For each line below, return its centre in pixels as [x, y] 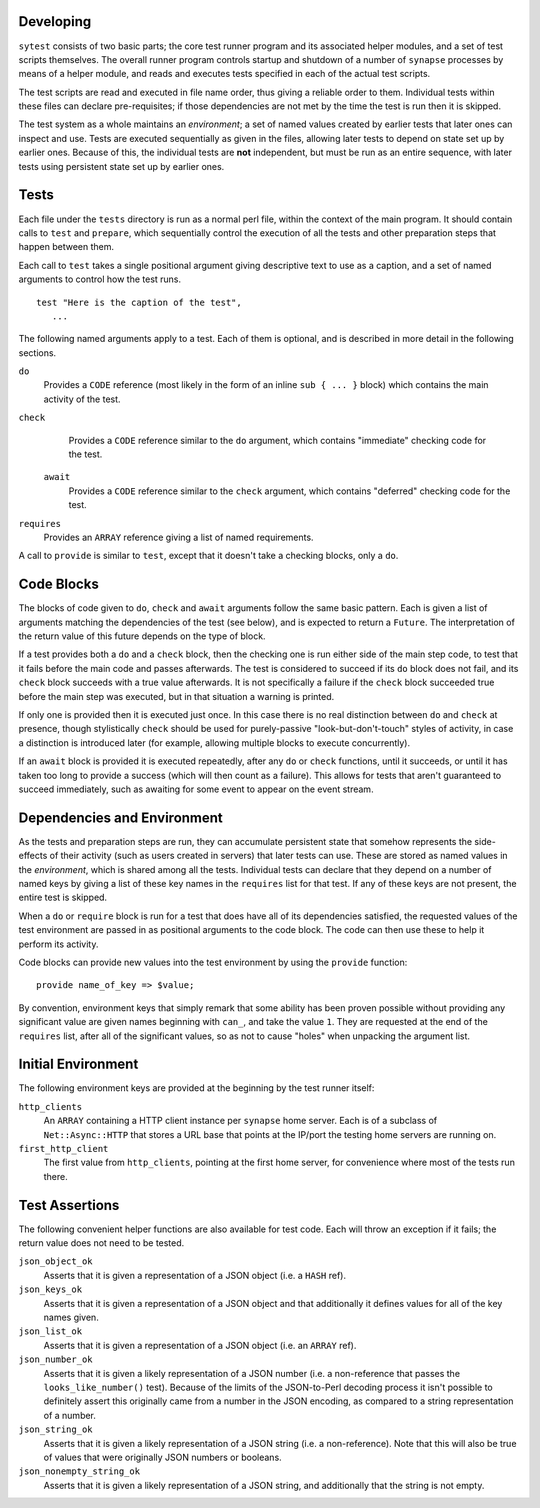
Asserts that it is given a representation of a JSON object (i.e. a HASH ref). [195, 1275]
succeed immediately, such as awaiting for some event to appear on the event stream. [196, 789]
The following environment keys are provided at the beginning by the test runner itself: [196, 1088]
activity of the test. [82, 399]
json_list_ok [50, 1331]
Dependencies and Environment [121, 817]
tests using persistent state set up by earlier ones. [121, 166]
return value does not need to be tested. [101, 1243]
